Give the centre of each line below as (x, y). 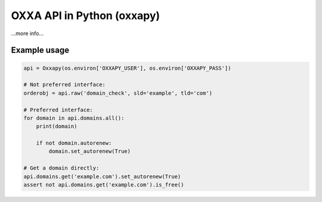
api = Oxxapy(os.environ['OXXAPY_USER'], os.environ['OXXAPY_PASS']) (127, 68)
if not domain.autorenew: (74, 143)
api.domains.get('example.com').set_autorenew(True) (102, 176)
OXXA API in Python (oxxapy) (86, 15)
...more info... (27, 33)
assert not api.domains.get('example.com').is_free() (104, 185)
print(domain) (57, 126)
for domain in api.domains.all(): (74, 118)
